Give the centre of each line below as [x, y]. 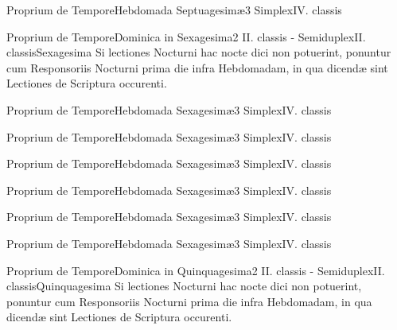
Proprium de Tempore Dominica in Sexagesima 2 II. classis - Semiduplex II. [186, 36]
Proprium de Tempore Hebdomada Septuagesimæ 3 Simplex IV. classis [174, 10]
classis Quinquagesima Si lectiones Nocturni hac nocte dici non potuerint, [184, 286]
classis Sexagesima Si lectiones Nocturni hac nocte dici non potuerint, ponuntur [199, 52]
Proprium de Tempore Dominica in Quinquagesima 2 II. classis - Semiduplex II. [196, 270]
